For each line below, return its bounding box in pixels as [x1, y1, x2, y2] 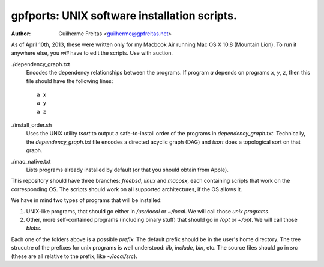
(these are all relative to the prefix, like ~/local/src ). [11, 253, 137, 260]
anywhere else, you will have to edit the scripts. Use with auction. [11, 49, 173, 57]
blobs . [26, 224, 42, 232]
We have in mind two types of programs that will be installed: [11, 197, 162, 204]
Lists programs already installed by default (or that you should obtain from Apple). [26, 166, 229, 174]
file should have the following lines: [26, 77, 113, 84]
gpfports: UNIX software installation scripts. [11, 9, 237, 22]
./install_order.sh [11, 121, 52, 129]
